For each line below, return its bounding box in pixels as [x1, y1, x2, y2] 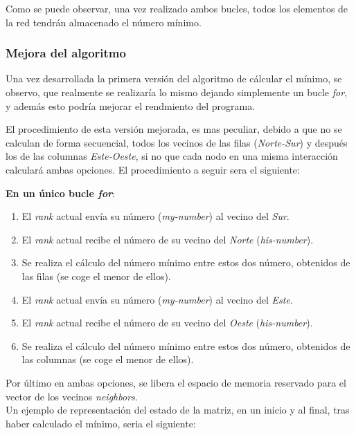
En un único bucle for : [6, 185, 116, 200]
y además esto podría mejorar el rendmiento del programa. [6, 98, 256, 113]
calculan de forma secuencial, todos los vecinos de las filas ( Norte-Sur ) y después [6, 135, 348, 149]
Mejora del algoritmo [6, 44, 126, 62]
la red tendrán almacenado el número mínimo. [6, 15, 202, 29]
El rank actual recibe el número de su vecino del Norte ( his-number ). [21, 232, 314, 246]
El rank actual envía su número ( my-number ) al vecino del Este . [21, 292, 293, 306]
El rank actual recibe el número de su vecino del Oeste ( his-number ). [21, 315, 313, 330]
